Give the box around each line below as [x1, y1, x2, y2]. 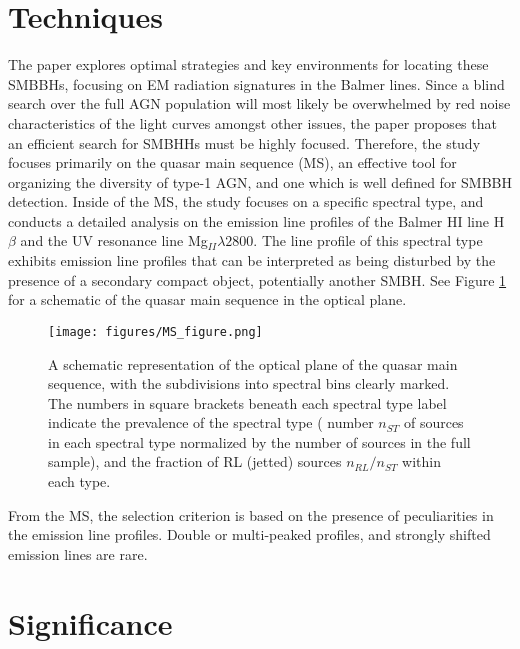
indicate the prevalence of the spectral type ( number [48, 412, 374, 433]
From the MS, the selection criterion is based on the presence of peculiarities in [8, 504, 494, 525]
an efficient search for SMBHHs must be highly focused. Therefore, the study [8, 132, 481, 153]
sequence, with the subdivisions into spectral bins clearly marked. [48, 373, 450, 394]
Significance [8, 602, 173, 643]
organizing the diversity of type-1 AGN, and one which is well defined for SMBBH [8, 171, 512, 192]
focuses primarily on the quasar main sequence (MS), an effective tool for [8, 152, 457, 173]
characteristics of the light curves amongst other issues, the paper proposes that [8, 112, 497, 133]
